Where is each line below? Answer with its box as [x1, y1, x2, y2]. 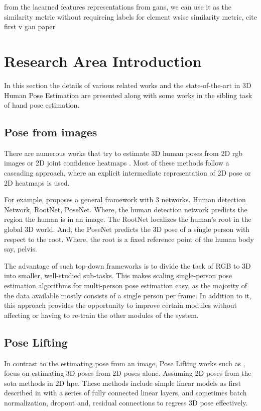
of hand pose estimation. [4, 100, 80, 110]
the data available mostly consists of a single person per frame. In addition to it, [4, 290, 251, 300]
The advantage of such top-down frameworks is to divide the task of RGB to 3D [4, 260, 251, 271]
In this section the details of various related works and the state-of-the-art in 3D [4, 79, 251, 90]
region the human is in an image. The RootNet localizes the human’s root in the [4, 214, 251, 224]
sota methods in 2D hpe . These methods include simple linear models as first [4, 377, 241, 388]
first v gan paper [4, 21, 56, 32]
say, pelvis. [4, 243, 37, 254]
